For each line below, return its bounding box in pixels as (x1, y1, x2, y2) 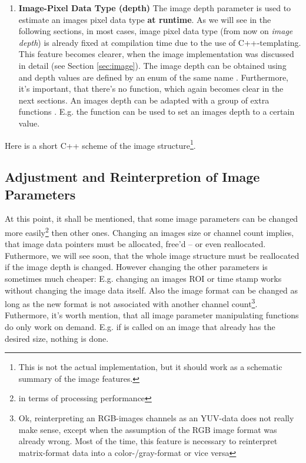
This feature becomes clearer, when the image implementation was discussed (18, 48, 294, 60)
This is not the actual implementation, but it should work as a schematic (18, 361, 282, 373)
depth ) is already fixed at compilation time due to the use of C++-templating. (18, 36, 301, 48)
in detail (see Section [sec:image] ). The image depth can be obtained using (18, 59, 287, 71)
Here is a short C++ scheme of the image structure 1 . (5, 137, 196, 151)
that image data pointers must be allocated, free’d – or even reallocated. (5, 238, 266, 250)
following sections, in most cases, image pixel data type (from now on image (18, 25, 293, 37)
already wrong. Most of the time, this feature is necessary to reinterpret (18, 435, 278, 447)
